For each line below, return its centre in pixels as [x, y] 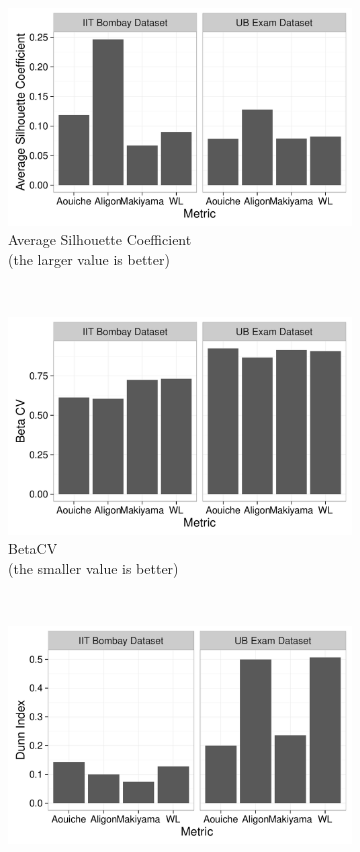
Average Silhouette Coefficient [100, 239]
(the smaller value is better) [93, 567]
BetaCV [33, 548]
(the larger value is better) [89, 258]
